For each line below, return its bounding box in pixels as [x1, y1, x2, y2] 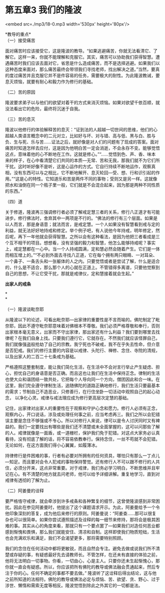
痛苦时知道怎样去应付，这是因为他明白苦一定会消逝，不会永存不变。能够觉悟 [5, 145, 160, 151]
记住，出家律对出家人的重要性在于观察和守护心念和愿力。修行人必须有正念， [5, 405, 160, 411]
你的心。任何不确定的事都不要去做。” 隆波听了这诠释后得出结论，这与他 [13, 570, 157, 576]
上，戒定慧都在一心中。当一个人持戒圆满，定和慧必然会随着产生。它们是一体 [5, 246, 160, 251]
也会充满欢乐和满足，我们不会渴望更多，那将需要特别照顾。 [5, 535, 126, 541]
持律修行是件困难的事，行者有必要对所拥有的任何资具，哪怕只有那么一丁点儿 [5, 452, 160, 458]
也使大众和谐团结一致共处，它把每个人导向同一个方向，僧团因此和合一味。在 [5, 376, 160, 382]
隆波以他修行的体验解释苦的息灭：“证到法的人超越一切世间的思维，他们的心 [5, 126, 158, 132]
